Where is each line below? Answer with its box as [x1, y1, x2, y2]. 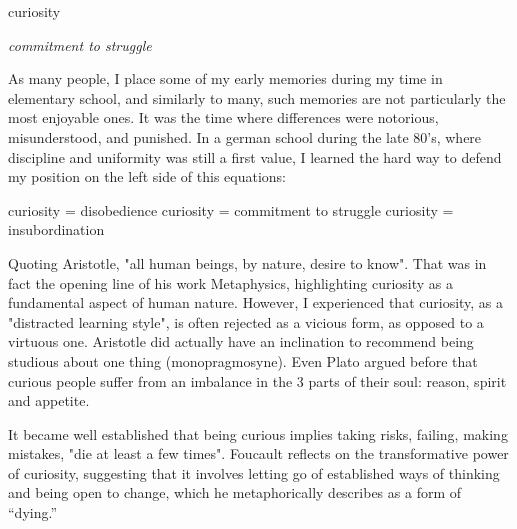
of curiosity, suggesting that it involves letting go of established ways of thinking [8, 462, 500, 483]
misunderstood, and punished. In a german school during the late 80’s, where [8, 126, 482, 147]
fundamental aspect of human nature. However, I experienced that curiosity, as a [8, 292, 504, 313]
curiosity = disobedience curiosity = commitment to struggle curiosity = [8, 199, 454, 220]
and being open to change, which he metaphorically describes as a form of [8, 482, 462, 503]
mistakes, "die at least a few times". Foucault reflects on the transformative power [8, 443, 509, 464]
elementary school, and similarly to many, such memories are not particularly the [8, 87, 506, 108]
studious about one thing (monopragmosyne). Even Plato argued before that [8, 350, 478, 371]
